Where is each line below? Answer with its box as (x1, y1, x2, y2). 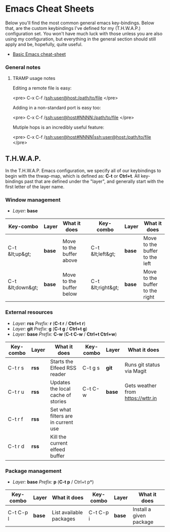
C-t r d (8, 442, 24, 449)
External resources (5, 309, 53, 316)
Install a (133, 506, 151, 513)
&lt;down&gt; (8, 284, 38, 291)
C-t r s (8, 364, 24, 371)
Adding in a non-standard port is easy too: (12, 105, 101, 111)
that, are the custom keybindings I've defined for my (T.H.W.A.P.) (5, 25, 141, 31)
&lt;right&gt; (91, 284, 119, 291)
